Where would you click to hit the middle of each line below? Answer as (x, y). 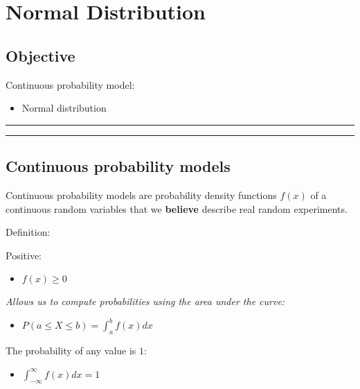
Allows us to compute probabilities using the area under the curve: (145, 301)
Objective (40, 55)
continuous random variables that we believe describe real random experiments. (177, 208)
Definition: (28, 232)
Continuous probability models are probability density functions (141, 194)
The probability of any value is (71, 351)
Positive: (24, 255)
